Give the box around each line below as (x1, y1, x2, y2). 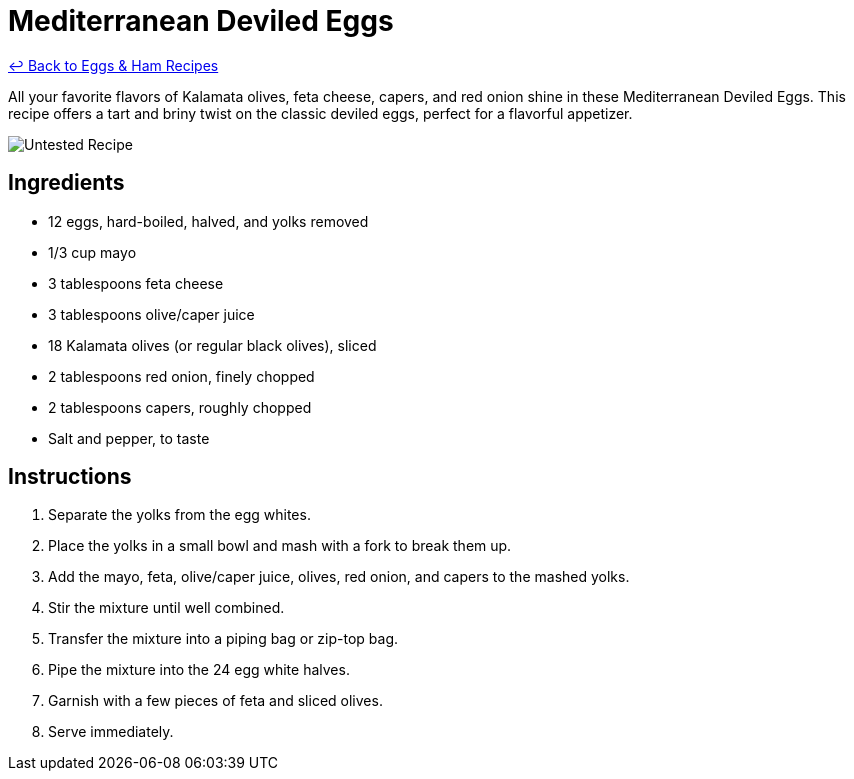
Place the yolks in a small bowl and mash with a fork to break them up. (48, 537, 512, 555)
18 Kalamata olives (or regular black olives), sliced (48, 336, 377, 354)
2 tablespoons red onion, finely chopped (48, 367, 315, 385)
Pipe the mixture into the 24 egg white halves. (48, 661, 350, 679)
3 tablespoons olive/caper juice (48, 305, 255, 323)
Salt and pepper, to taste (48, 429, 210, 447)
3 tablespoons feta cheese (48, 274, 224, 292)
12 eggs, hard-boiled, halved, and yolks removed (48, 212, 369, 230)
